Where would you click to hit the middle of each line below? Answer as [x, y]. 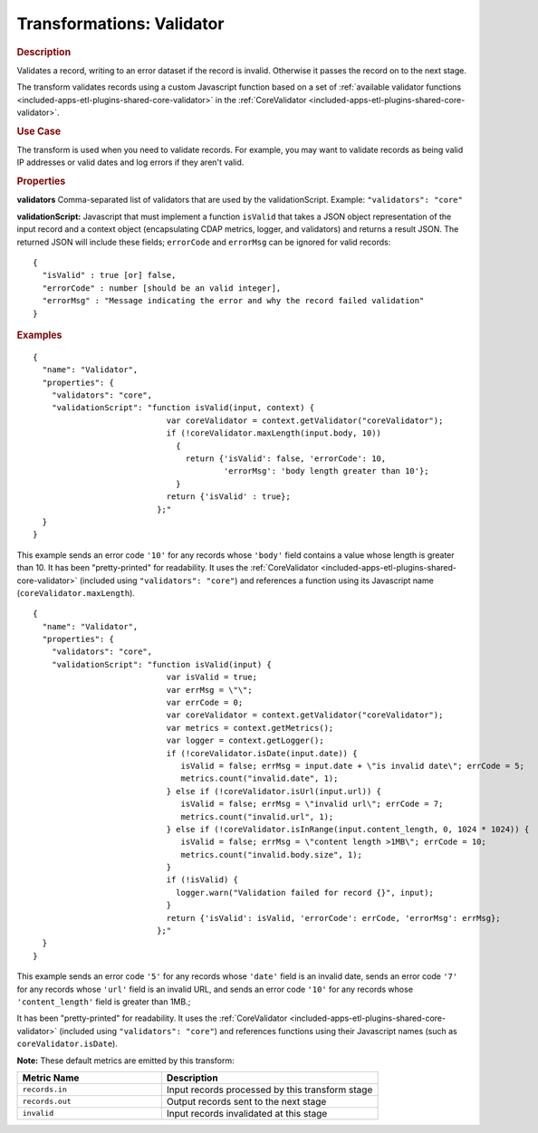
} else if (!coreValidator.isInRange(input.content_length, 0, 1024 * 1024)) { [348, 829]
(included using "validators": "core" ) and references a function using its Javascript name [256, 581]
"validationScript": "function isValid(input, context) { [183, 408]
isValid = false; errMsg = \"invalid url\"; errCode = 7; [312, 804]
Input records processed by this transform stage [269, 1090]
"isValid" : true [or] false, [109, 275]
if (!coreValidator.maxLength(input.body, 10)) [274, 433]
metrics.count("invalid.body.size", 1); [271, 855]
